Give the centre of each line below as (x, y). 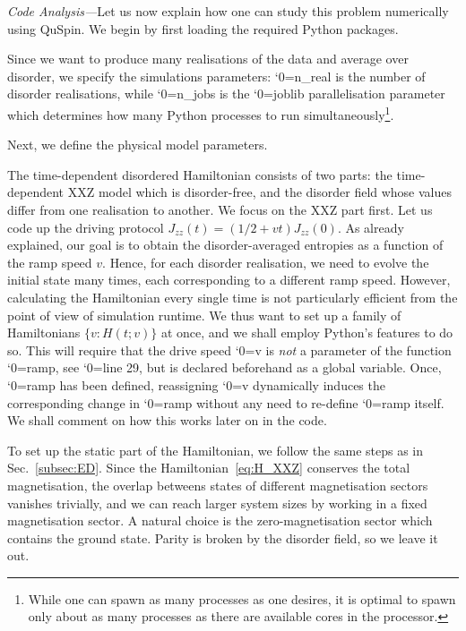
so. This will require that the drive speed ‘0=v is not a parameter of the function (229, 350)
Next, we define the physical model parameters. (138, 145)
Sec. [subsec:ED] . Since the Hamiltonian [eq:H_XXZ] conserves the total (209, 468)
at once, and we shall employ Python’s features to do (307, 333)
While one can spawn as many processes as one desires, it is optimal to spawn (242, 598)
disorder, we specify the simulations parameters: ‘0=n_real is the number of (216, 76)
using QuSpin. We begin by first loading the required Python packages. (203, 28)
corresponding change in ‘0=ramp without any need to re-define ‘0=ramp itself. (226, 402)
